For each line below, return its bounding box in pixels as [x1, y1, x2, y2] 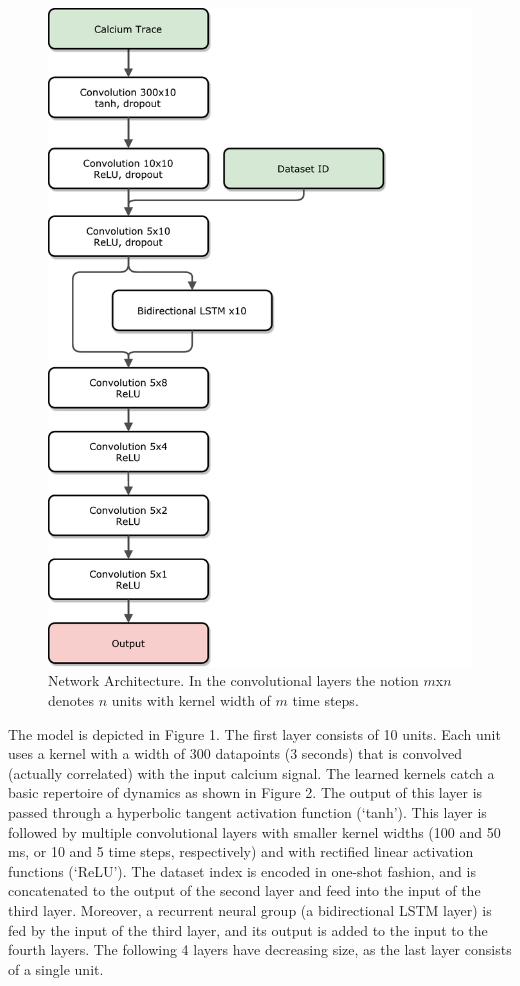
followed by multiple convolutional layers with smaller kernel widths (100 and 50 [8, 821, 501, 842]
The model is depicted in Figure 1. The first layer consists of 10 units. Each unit [8, 723, 501, 744]
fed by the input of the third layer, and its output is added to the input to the [8, 919, 488, 940]
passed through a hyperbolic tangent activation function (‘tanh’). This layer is [8, 801, 487, 822]
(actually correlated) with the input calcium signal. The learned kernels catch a [8, 762, 495, 783]
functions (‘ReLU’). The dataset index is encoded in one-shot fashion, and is [8, 860, 476, 881]
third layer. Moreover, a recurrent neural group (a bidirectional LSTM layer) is [8, 899, 492, 920]
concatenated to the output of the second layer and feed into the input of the [8, 880, 481, 901]
